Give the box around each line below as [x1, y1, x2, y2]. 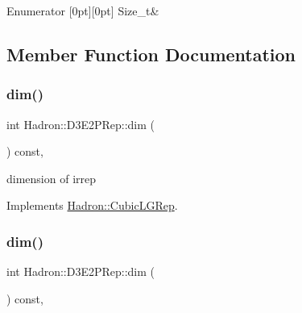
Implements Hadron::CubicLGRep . [6, 197, 178, 214]
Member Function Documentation [6, 41, 296, 66]
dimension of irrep [6, 169, 97, 186]
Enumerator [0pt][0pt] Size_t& [6, 2, 159, 19]
